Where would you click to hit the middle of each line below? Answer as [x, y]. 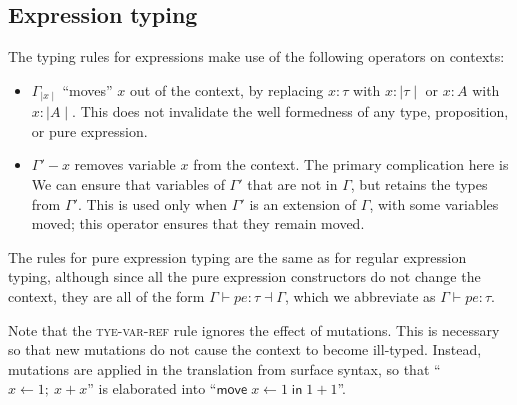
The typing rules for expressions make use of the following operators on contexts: [256, 56]
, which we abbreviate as [360, 296]
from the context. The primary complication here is [351, 164]
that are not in [292, 184]
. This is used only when [152, 203]
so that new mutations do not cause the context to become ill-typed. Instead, [245, 349]
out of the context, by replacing [227, 89]
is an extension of [303, 203]
